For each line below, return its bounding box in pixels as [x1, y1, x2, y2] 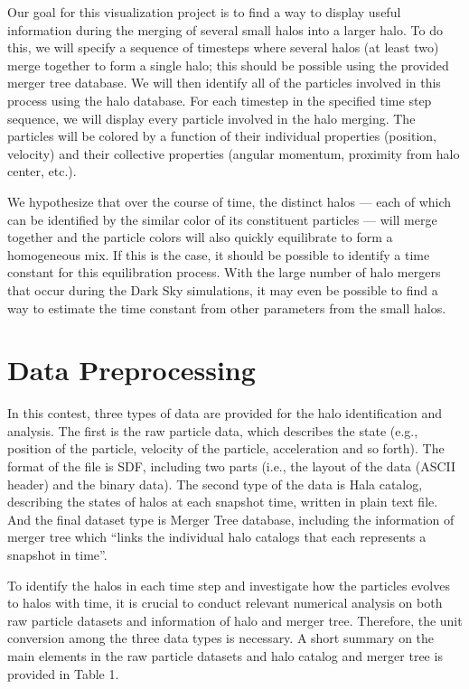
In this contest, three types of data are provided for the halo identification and [7, 404, 443, 423]
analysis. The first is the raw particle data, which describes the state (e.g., [7, 421, 418, 440]
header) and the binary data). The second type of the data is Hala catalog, [7, 474, 423, 493]
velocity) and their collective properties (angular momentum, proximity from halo [7, 144, 460, 163]
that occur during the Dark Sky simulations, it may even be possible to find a [7, 280, 438, 299]
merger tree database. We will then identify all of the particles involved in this [7, 73, 441, 92]
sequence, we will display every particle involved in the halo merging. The [7, 108, 416, 127]
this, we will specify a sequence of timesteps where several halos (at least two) [7, 38, 439, 57]
